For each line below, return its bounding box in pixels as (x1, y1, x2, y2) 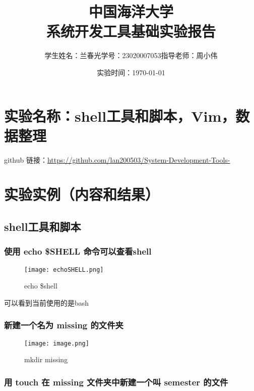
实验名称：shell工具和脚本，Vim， (4, 105, 236, 126)
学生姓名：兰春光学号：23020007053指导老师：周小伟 (44, 50, 218, 61)
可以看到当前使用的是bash (4, 297, 89, 308)
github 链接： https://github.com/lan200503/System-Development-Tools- (4, 154, 230, 165)
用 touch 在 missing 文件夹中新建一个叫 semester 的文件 (4, 375, 228, 388)
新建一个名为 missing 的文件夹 (4, 319, 123, 331)
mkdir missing (24, 354, 68, 365)
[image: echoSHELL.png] (24, 266, 104, 273)
